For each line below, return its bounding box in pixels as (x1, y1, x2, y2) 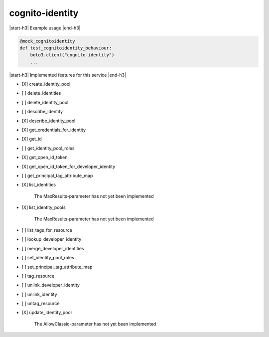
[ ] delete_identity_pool (21, 99, 69, 105)
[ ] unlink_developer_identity (21, 282, 80, 288)
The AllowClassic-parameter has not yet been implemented (34, 321, 156, 327)
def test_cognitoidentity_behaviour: (19, 45, 112, 51)
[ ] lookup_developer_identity (21, 236, 82, 242)
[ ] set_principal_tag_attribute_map (21, 264, 93, 270)
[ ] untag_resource (21, 301, 60, 307)
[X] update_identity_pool (21, 310, 72, 316)
